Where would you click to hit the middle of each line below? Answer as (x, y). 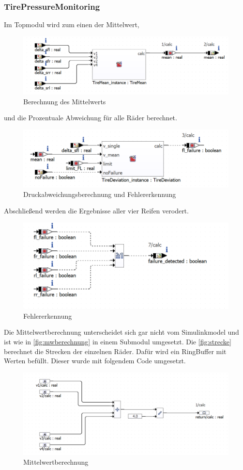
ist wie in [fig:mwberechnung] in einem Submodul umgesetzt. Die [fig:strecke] (118, 341)
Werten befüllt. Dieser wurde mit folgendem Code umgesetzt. (95, 361)
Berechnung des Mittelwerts (65, 101)
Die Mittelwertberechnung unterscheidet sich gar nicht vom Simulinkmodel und (121, 332)
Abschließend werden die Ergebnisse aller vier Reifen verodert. (96, 211)
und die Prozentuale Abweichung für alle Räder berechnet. (91, 118)
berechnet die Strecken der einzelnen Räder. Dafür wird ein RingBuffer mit (115, 351)
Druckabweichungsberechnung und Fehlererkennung (100, 194)
